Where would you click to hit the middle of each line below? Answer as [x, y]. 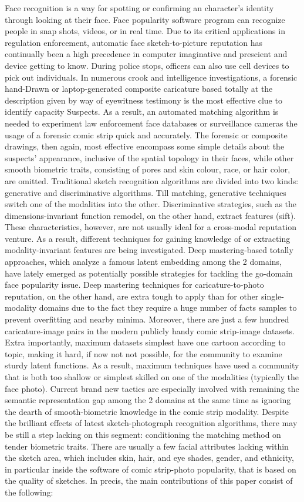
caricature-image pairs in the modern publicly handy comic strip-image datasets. [150, 330]
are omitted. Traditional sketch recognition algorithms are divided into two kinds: [152, 180]
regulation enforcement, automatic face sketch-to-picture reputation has [134, 42]
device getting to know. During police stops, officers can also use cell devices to [147, 65]
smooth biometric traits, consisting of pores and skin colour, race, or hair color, [148, 169]
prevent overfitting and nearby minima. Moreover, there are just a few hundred [147, 319]
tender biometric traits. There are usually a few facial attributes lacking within [147, 446]
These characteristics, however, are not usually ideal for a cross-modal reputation [151, 227]
